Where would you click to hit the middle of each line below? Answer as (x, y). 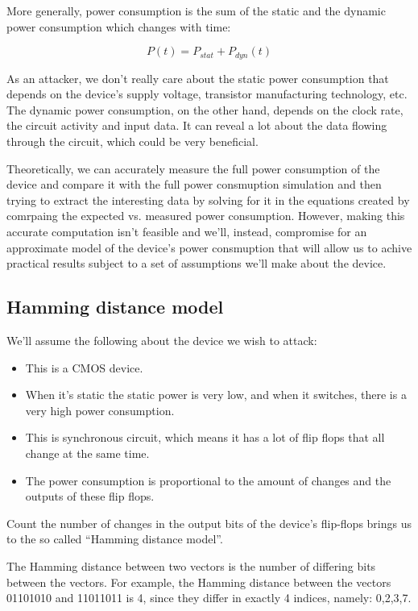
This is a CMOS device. (84, 367)
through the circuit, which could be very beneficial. (132, 141)
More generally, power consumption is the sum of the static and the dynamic (196, 10)
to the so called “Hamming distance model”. (115, 539)
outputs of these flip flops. (90, 496)
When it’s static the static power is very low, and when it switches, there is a (216, 395)
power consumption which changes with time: (119, 26)
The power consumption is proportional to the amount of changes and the (208, 480)
